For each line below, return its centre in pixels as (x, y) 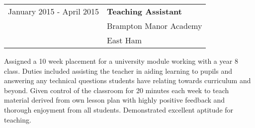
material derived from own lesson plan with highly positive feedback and (115, 100)
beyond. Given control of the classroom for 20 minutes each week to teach (117, 90)
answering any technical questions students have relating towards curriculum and (127, 80)
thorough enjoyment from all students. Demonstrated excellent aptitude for (119, 109)
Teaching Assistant (144, 11)
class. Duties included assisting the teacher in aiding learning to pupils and (118, 70)
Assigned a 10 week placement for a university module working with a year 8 (121, 61)
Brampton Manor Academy (155, 26)
